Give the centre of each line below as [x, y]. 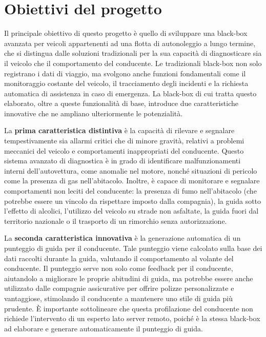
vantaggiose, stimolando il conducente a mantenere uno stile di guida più [118, 298]
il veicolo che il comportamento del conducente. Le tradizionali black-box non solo [133, 63]
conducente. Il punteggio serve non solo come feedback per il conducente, [119, 268]
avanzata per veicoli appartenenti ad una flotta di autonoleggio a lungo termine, [130, 43]
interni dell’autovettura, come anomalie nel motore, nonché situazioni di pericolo [131, 170]
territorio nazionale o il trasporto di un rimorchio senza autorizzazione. [116, 220]
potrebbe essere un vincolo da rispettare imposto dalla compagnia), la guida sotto [133, 201]
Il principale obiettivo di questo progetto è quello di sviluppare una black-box [126, 33]
